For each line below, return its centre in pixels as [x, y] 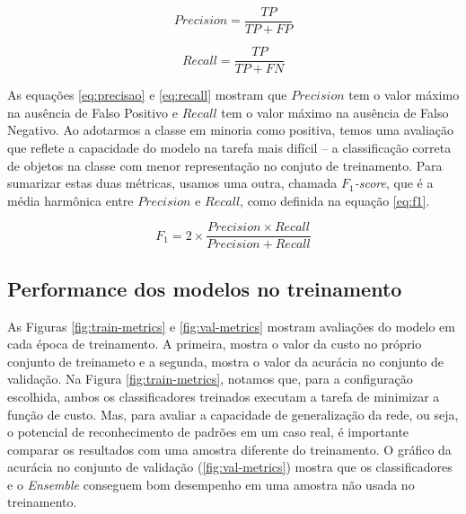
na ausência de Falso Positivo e [92, 112]
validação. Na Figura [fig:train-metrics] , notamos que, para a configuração [210, 379]
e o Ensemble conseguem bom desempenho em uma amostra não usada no [211, 484]
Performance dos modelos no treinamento [205, 288]
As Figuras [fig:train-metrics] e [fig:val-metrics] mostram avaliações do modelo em [231, 326]
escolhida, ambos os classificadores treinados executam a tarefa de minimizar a [224, 396]
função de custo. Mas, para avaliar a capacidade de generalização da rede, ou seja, [233, 414]
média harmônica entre [70, 200]
